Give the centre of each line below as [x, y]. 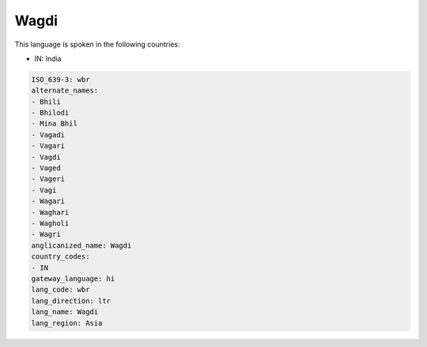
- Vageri [48, 179]
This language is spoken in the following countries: [97, 44]
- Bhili [46, 102]
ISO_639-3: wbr [60, 79]
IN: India [48, 58]
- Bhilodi [50, 113]
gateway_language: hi [73, 278]
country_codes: [60, 256]
